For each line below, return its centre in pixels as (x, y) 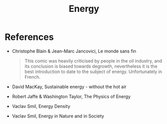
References (29, 37)
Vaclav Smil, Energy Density (41, 106)
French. (32, 77)
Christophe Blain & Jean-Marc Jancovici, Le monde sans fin (74, 51)
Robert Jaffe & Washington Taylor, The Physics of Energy (71, 96)
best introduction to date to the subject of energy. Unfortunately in (93, 72)
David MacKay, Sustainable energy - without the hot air (69, 87)
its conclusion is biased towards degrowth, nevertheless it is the (91, 66)
